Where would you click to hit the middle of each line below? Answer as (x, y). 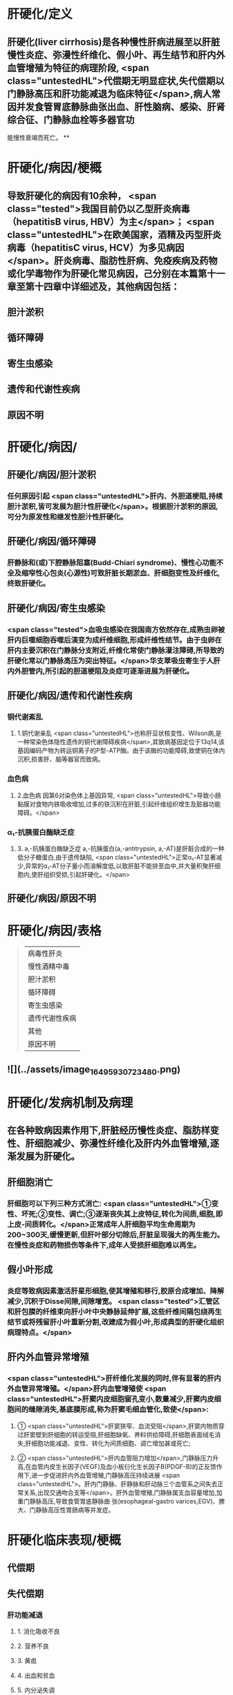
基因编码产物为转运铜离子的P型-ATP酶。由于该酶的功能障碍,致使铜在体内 (121, 750)
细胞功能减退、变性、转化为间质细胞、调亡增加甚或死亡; (111, 1443)
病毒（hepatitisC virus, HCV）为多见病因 (96, 247)
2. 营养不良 (33, 1646)
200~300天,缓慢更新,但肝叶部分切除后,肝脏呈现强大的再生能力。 (116, 1234)
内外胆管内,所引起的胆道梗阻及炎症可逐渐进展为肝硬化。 (100, 671)
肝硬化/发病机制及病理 (70, 1103)
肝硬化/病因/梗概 (54, 168)
